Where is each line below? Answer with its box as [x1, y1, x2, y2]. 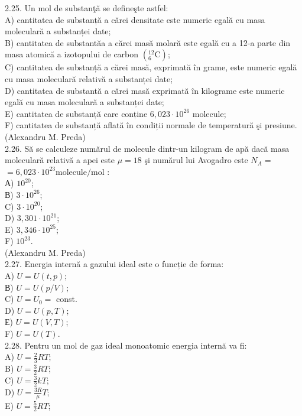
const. [56, 292, 77, 305]
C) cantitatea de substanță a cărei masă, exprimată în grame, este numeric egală [5, 61, 297, 73]
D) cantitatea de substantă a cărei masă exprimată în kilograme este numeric [5, 84, 285, 96]
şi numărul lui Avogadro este [144, 154, 248, 166]
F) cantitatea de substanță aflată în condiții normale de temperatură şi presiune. [5, 119, 297, 131]
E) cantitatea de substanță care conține [5, 107, 148, 119]
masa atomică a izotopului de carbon [5, 48, 139, 60]
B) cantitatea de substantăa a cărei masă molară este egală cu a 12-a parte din [5, 36, 291, 48]
